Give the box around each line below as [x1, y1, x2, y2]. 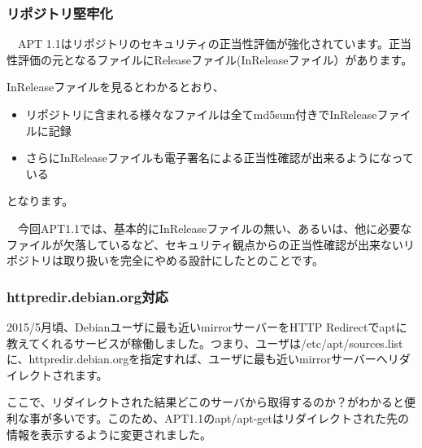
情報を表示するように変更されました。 [7, 425, 211, 442]
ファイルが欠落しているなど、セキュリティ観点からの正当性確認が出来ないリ [7, 235, 415, 253]
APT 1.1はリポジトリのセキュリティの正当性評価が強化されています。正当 [17, 35, 412, 52]
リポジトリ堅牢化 [7, 2, 113, 23]
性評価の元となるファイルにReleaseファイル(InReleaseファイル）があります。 [7, 51, 413, 68]
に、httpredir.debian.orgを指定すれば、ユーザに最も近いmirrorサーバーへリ [7, 350, 399, 367]
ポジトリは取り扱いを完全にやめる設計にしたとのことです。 [7, 252, 324, 269]
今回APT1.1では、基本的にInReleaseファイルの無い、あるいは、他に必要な [17, 219, 412, 236]
